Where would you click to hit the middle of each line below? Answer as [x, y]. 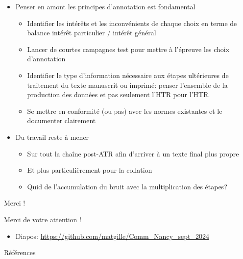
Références [20, 252]
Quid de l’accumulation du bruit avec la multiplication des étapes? [127, 186]
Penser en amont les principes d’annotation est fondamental [105, 6]
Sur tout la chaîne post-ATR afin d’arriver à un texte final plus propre [133, 153]
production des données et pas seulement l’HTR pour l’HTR [118, 94]
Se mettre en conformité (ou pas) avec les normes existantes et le [125, 111]
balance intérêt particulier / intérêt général [92, 33]
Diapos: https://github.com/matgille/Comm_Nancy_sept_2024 [112, 236]
